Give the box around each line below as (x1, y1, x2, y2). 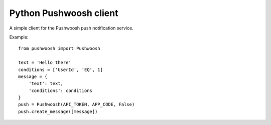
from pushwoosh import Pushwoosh (18, 45, 100, 51)
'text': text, (28, 80, 64, 86)
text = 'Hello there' (18, 60, 71, 65)
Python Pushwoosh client (9, 7, 118, 18)
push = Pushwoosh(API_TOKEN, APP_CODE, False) (18, 101, 135, 107)
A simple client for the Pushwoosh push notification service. (9, 25, 133, 31)
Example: (9, 34, 29, 40)
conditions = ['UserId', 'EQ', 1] (18, 66, 103, 72)
